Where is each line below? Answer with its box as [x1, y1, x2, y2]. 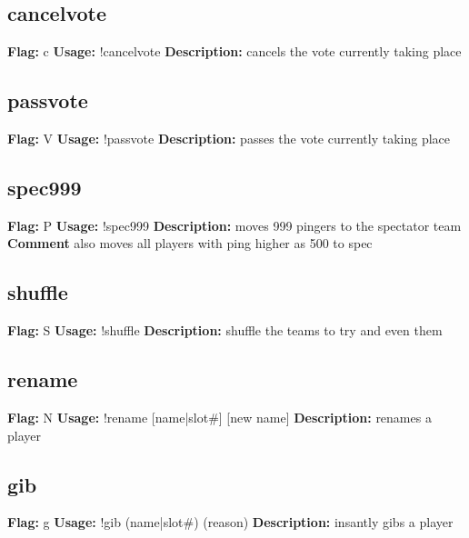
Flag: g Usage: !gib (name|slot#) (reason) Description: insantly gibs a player [7, 513, 454, 532]
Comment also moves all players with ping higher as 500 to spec [7, 234, 373, 253]
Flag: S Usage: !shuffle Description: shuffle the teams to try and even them [7, 321, 443, 340]
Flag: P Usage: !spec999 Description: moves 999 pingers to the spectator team [7, 215, 462, 234]
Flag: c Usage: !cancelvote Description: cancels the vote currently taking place [7, 42, 462, 61]
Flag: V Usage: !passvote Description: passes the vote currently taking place [7, 129, 451, 147]
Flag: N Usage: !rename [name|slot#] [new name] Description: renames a [7, 407, 432, 426]
